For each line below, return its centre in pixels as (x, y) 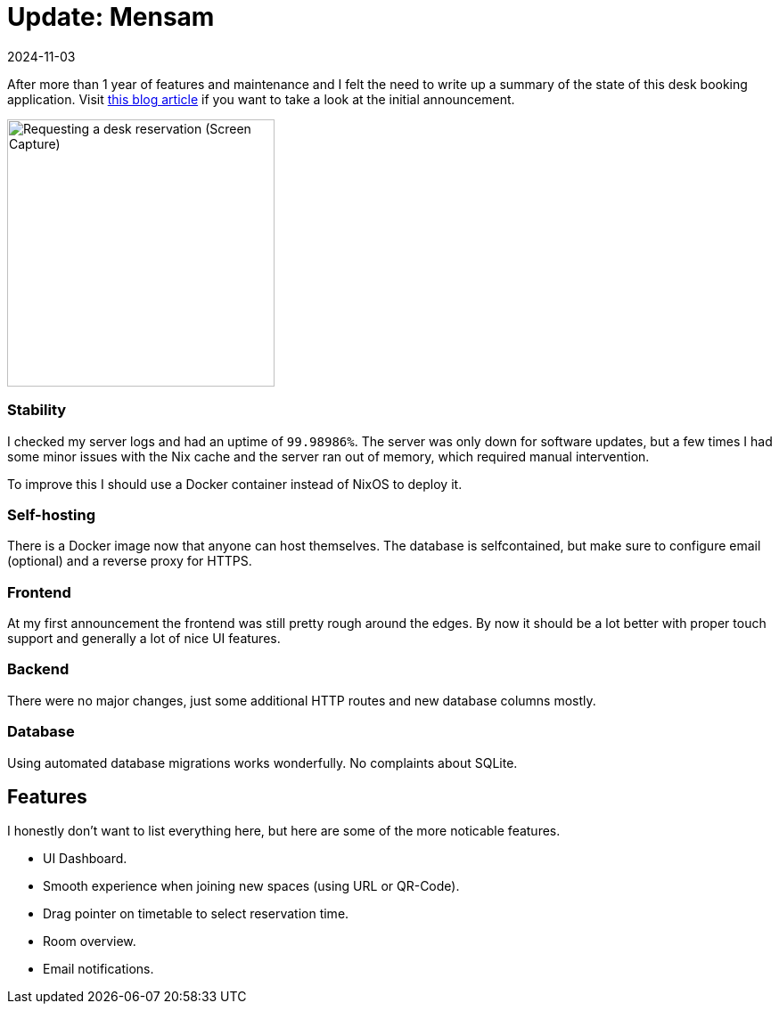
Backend (38, 669)
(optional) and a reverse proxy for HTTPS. (130, 561)
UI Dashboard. (85, 859)
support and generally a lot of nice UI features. (144, 638)
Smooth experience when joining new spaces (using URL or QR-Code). (251, 886)
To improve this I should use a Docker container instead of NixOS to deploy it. (235, 484)
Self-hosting (52, 514)
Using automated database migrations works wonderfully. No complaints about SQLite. (262, 762)
